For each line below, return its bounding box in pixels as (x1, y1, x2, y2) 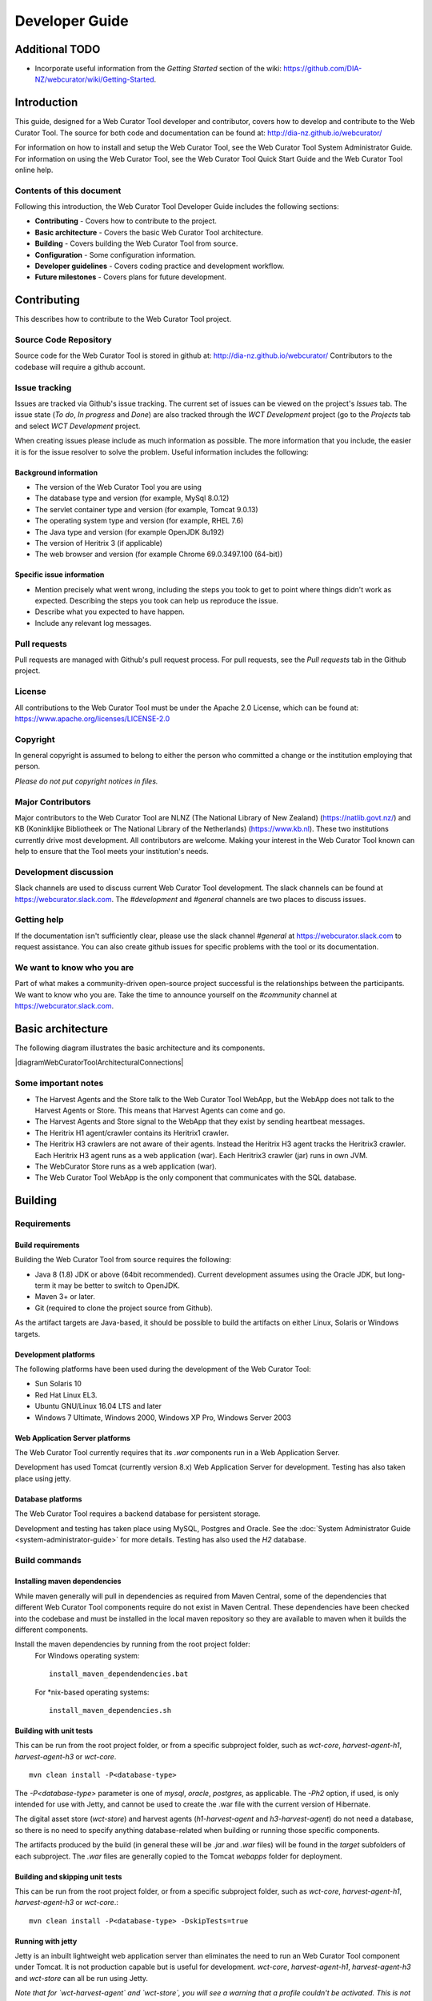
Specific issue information (14, 570, 105, 579)
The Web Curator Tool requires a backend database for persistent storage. (14, 1509, 261, 1518)
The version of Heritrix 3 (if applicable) (34, 538, 163, 547)
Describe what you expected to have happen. (34, 607, 185, 616)
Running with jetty (14, 1936, 78, 1946)
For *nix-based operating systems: (34, 1687, 150, 1697)
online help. (14, 165, 54, 174)
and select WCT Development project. (14, 421, 141, 431)
